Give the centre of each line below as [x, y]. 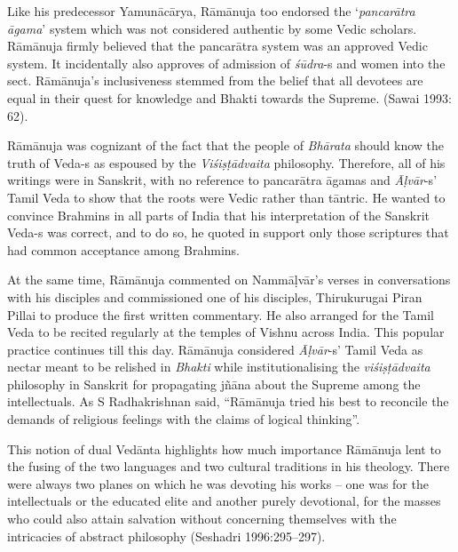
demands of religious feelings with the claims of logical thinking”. [184, 419]
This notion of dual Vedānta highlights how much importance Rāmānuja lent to [224, 448]
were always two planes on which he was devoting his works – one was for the [218, 483]
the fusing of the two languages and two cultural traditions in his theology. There [229, 466]
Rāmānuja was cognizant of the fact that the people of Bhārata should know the [226, 145]
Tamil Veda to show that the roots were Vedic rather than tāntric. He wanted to [226, 197]
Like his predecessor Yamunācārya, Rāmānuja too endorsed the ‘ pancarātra [211, 11]
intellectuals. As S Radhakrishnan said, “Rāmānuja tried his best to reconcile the [228, 401]
